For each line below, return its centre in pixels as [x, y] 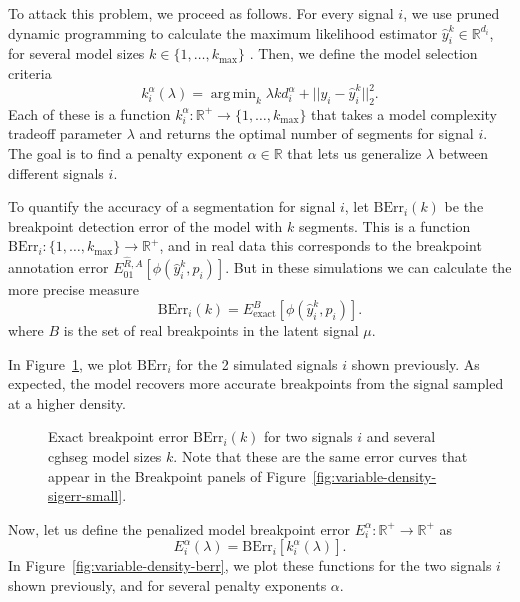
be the [464, 206]
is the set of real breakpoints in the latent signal [211, 330]
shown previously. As [415, 363]
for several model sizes [76, 53]
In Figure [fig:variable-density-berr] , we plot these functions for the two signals [250, 565]
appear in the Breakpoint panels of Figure [177, 475]
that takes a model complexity [404, 113]
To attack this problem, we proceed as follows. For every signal [201, 13]
